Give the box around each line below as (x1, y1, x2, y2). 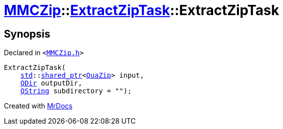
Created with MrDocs (4, 102, 73, 110)
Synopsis (4, 27, 50, 40)
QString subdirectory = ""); (20, 87, 132, 95)
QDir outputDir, (20, 79, 83, 87)
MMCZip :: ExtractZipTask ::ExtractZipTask (4, 2, 279, 19)
